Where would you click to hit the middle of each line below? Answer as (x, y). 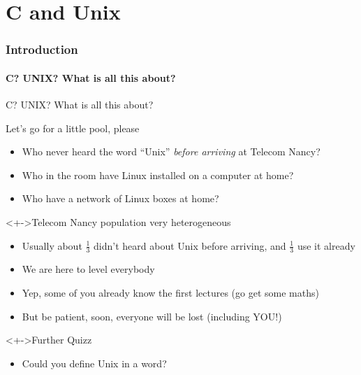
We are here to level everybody (88, 269)
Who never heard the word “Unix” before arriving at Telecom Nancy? (171, 151)
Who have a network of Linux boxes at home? (120, 198)
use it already (326, 245)
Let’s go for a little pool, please (73, 128)
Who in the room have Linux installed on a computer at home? (158, 175)
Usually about (52, 245)
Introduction (42, 49)
